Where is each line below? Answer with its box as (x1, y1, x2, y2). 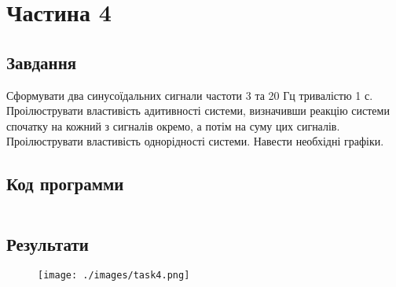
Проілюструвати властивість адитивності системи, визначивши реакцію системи (6, 102, 390, 119)
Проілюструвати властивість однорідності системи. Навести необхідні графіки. (6, 133, 384, 149)
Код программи (6, 171, 124, 196)
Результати (6, 231, 89, 256)
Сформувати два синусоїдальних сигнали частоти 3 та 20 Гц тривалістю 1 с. (6, 86, 373, 103)
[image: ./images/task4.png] (38, 270, 190, 281)
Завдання (6, 50, 77, 74)
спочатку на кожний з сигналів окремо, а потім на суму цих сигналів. (6, 117, 340, 134)
